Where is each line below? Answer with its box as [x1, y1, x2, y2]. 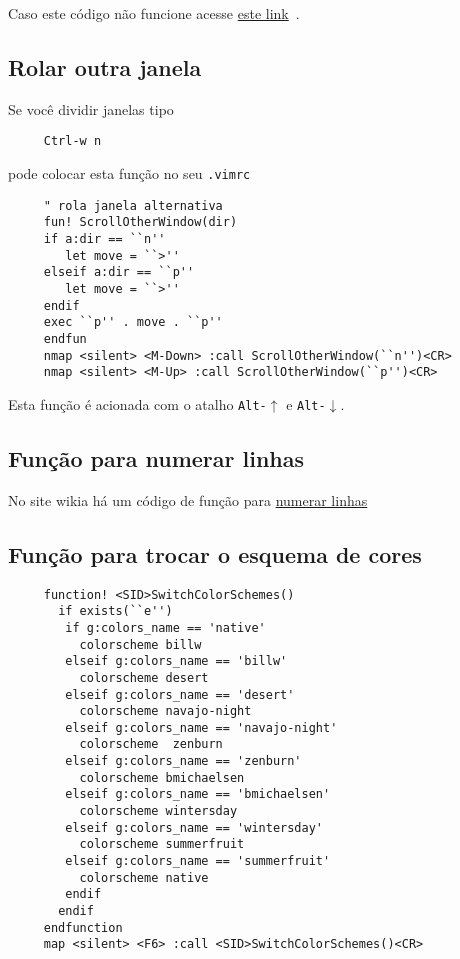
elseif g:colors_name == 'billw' [65, 654, 288, 669]
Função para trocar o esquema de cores [8, 538, 422, 569]
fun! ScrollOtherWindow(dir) [43, 215, 238, 230]
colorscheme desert [79, 670, 209, 685]
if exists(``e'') [58, 604, 173, 619]
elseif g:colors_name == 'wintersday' [65, 820, 323, 835]
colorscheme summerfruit [79, 837, 245, 852]
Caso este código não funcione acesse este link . [8, 3, 300, 23]
